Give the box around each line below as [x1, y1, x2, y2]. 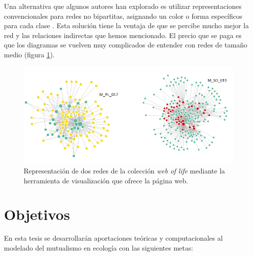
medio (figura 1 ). [4, 49, 55, 59]
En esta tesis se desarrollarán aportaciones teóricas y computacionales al [4, 233, 223, 243]
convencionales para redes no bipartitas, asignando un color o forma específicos [4, 10, 243, 21]
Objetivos [4, 204, 70, 224]
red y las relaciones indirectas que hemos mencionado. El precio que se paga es [4, 30, 242, 40]
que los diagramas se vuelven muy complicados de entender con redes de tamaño [4, 40, 248, 50]
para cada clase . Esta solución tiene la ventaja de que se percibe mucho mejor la [4, 20, 249, 31]
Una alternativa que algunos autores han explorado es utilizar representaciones [4, 1, 242, 11]
